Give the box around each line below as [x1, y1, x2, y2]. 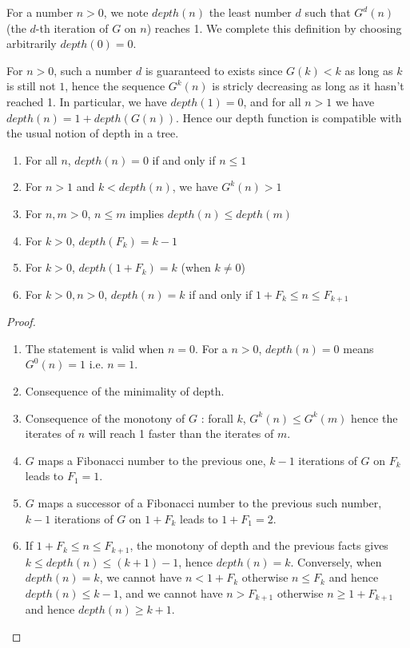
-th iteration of [35, 19, 109, 36]
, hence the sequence [65, 78, 165, 94]
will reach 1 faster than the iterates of [88, 425, 274, 442]
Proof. [6, 313, 36, 330]
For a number [6, 4, 74, 20]
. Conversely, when [290, 553, 382, 570]
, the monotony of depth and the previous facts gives [129, 537, 388, 554]
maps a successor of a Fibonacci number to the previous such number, [38, 494, 382, 511]
